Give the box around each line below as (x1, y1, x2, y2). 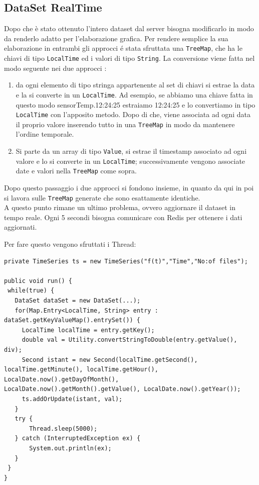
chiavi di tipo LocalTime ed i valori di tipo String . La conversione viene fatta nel (4, 53, 255, 63)
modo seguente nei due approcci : (4, 62, 107, 73)
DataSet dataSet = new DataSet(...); (15, 297, 141, 305)
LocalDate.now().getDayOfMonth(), (4, 375, 119, 383)
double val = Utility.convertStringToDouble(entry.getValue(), (22, 336, 237, 344)
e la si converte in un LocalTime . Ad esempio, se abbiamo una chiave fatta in (16, 89, 253, 100)
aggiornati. (4, 222, 37, 232)
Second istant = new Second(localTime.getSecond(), (22, 356, 198, 363)
